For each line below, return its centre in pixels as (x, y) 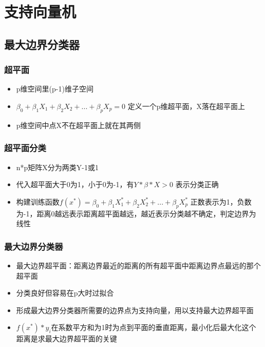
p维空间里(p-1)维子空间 (55, 89)
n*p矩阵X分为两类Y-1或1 (58, 167)
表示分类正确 (197, 184)
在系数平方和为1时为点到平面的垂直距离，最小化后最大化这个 (154, 327)
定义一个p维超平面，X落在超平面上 (186, 106)
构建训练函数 (38, 201)
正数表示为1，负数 (221, 201)
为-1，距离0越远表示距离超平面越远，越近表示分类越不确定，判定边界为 (136, 213)
